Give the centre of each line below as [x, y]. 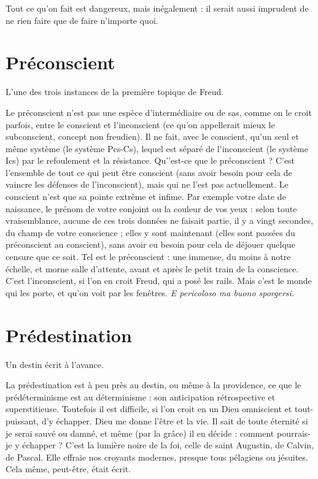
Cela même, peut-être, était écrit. [68, 469]
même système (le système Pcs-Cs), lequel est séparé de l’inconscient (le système [157, 148]
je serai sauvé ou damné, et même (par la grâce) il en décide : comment [140, 433]
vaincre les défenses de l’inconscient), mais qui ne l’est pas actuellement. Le [147, 184]
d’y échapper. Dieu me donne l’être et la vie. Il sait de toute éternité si [175, 420]
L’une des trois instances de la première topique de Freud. [115, 92]
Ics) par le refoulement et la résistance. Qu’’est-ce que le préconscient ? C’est [150, 160]
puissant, [22, 420]
